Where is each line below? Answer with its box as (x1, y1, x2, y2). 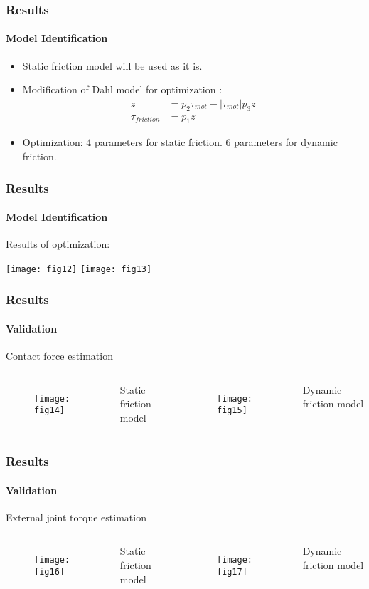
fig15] (216, 405, 247, 416)
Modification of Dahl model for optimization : (22, 82, 223, 97)
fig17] (216, 567, 247, 577)
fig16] (34, 567, 65, 577)
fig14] (34, 405, 65, 416)
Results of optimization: (6, 236, 110, 251)
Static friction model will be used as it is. (22, 58, 203, 73)
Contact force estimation (6, 348, 113, 363)
